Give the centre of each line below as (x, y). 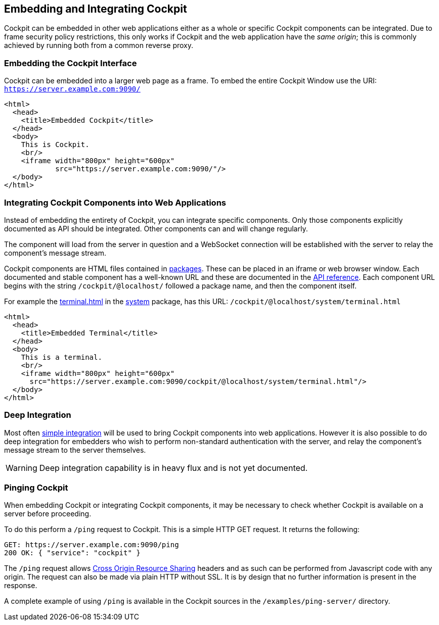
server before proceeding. (48, 514)
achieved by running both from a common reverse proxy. (99, 45)
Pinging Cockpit (36, 488)
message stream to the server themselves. (75, 450)
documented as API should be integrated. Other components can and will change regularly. (156, 228)
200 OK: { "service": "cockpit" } (72, 553)
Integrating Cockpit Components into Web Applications (115, 202)
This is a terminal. (61, 357)
